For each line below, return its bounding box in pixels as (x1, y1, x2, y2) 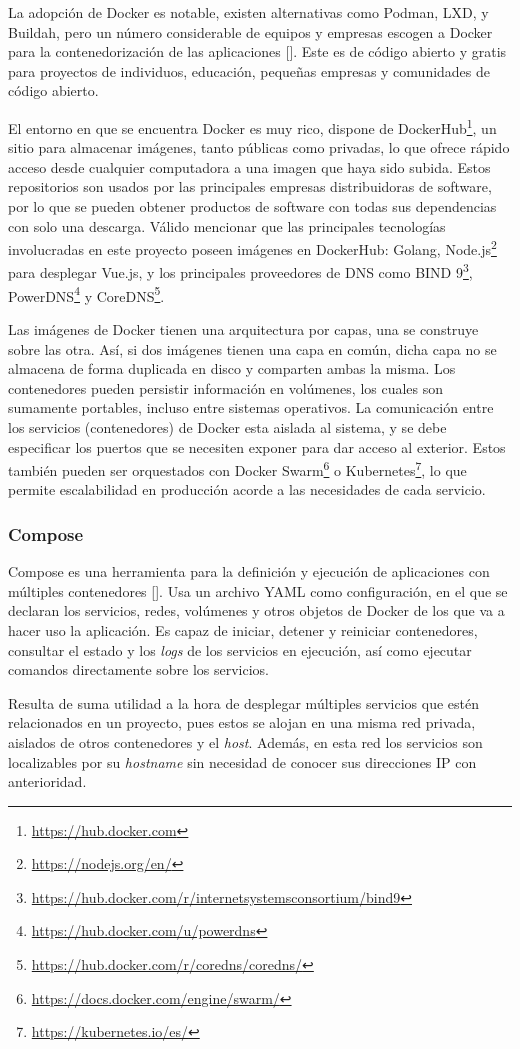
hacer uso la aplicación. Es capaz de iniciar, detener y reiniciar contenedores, (8, 619, 478, 640)
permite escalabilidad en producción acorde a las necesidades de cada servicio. (8, 479, 486, 500)
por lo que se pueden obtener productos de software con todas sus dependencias (8, 196, 497, 216)
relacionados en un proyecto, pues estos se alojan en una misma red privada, (8, 712, 476, 733)
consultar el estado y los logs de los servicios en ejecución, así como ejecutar (8, 639, 472, 660)
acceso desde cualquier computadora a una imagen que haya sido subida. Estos (8, 156, 491, 177)
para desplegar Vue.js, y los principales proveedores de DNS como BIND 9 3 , (8, 259, 473, 283)
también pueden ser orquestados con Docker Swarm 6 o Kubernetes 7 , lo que (8, 457, 467, 480)
